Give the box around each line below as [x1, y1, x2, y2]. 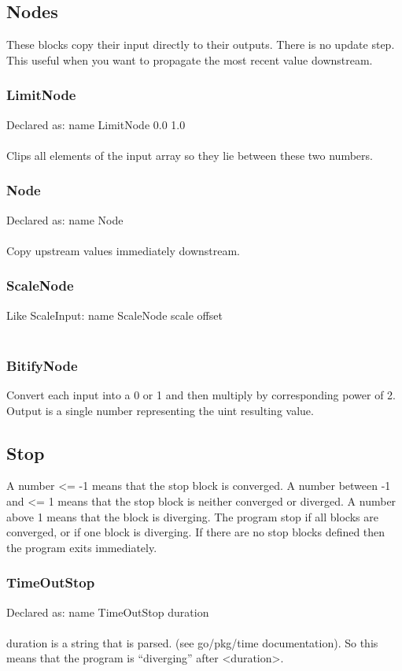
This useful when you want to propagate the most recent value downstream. [6, 51, 373, 68]
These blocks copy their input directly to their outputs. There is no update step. [6, 36, 395, 53]
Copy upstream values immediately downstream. [6, 242, 241, 258]
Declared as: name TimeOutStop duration [6, 603, 209, 620]
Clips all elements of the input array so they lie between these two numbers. [6, 146, 373, 163]
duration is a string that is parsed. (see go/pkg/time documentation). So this [6, 634, 378, 651]
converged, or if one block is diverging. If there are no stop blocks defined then [6, 524, 385, 540]
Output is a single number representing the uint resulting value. [6, 402, 314, 418]
